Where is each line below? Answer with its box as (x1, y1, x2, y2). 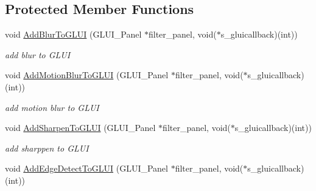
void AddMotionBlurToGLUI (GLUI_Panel (5, 69, 169, 81)
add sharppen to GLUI (5, 141, 89, 154)
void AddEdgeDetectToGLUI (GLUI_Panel (5, 162, 168, 175)
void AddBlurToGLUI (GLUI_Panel (5, 28, 142, 41)
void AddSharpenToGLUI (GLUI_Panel (5, 121, 156, 134)
